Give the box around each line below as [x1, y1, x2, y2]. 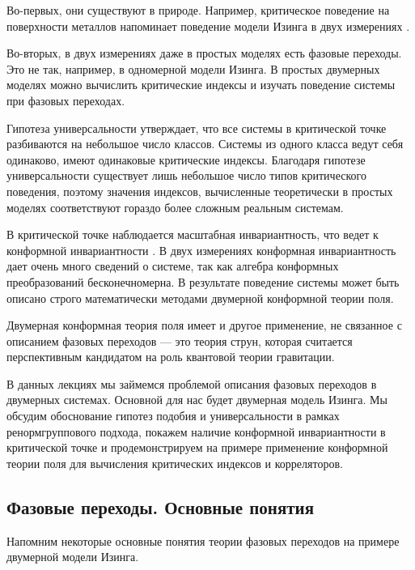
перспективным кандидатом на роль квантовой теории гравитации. [6, 348, 335, 365]
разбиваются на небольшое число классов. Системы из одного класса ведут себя [6, 135, 404, 152]
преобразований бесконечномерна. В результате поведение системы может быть [6, 273, 400, 290]
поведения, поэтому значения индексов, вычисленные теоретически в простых [6, 182, 393, 199]
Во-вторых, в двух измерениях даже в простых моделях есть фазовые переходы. [6, 45, 402, 62]
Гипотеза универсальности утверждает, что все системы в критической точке [6, 119, 387, 136]
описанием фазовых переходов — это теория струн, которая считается [6, 332, 353, 349]
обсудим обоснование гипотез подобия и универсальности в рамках [6, 407, 340, 424]
